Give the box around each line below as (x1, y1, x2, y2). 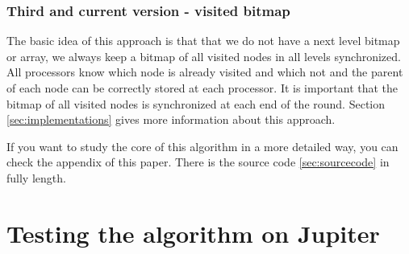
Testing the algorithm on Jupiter (6, 216, 380, 249)
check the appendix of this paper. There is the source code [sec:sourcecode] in (6, 154, 390, 170)
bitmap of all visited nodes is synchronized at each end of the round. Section (6, 95, 386, 112)
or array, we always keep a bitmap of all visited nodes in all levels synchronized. (6, 47, 401, 64)
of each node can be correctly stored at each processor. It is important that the (6, 80, 399, 96)
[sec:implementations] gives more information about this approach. (6, 111, 336, 128)
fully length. (6, 169, 66, 186)
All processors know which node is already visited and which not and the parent (6, 63, 403, 80)
